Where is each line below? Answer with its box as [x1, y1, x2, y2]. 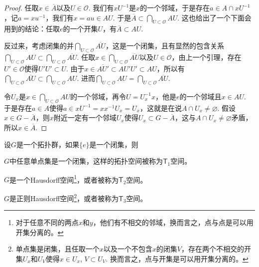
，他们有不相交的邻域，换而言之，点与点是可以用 [93, 217, 254, 228]
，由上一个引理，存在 [171, 51, 242, 62]
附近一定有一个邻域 [53, 112, 117, 123]
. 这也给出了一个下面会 [177, 12, 252, 22]
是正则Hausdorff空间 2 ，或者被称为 [9, 191, 119, 203]
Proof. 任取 [4, 2, 39, 12]
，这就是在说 [139, 102, 182, 113]
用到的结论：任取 [4, 23, 60, 34]
